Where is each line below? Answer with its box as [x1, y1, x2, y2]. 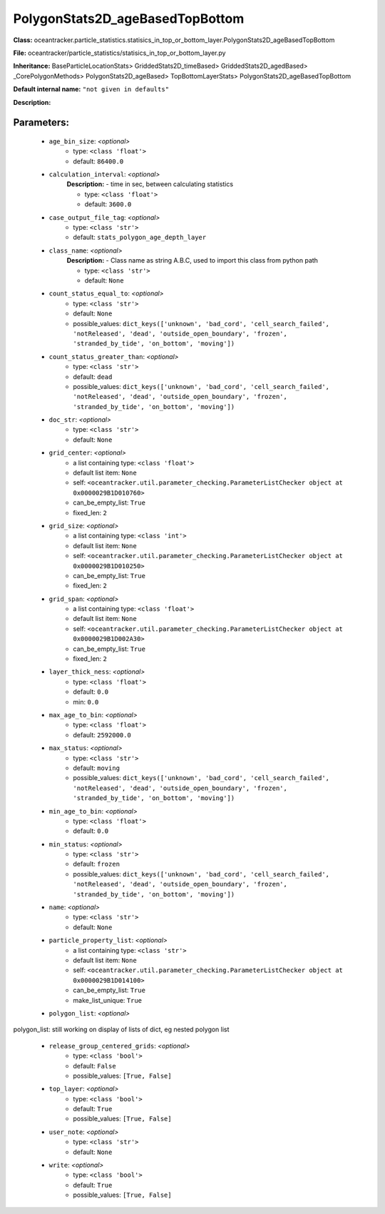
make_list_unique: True [73, 996, 143, 1004]
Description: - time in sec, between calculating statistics [66, 180, 234, 188]
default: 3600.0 [84, 200, 132, 208]
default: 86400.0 [73, 157, 124, 166]
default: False [73, 1061, 117, 1070]
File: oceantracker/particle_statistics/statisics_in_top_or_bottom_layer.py [13, 49, 226, 57]
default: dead [73, 372, 113, 381]
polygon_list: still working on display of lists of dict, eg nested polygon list [13, 1025, 230, 1034]
